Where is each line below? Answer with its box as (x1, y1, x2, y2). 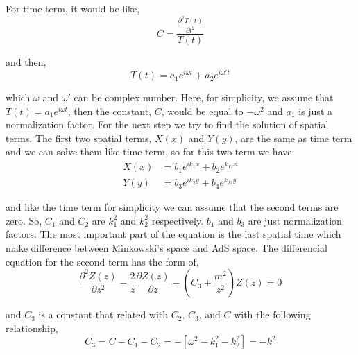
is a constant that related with (38, 307, 169, 322)
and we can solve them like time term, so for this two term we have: (6, 144, 295, 159)
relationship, (6, 320, 58, 335)
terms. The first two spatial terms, (6, 130, 152, 145)
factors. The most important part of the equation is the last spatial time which (6, 227, 341, 241)
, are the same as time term (235, 130, 352, 145)
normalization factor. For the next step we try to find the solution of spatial (6, 117, 329, 132)
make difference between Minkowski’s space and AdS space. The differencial (6, 241, 327, 255)
